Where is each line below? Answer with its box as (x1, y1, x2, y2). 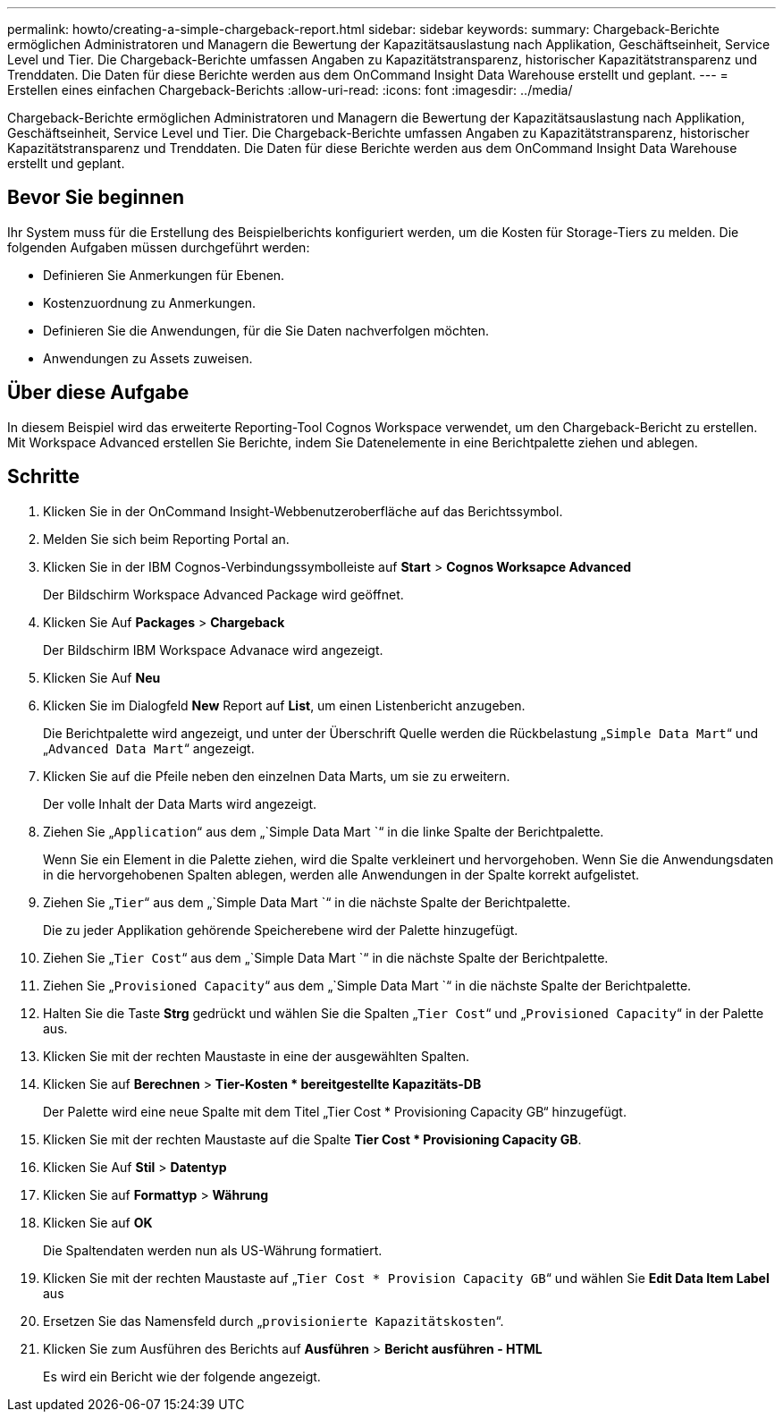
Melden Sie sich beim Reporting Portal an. (43, 531, 290, 547)
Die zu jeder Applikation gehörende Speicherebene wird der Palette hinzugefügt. (43, 922, 518, 938)
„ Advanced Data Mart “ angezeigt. (43, 740, 255, 756)
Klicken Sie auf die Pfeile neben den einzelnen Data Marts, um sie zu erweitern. (43, 768, 510, 784)
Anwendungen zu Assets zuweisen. (43, 350, 253, 366)
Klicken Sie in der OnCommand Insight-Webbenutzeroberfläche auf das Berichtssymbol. (43, 503, 563, 519)
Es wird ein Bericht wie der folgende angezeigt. (43, 1368, 321, 1384)
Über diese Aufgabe (7, 381, 189, 404)
